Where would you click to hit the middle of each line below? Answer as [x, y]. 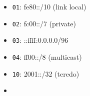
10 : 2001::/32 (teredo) [46, 73]
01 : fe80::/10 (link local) [49, 6]
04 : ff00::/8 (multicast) [47, 56]
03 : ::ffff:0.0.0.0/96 [40, 40]
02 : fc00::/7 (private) [44, 23]
